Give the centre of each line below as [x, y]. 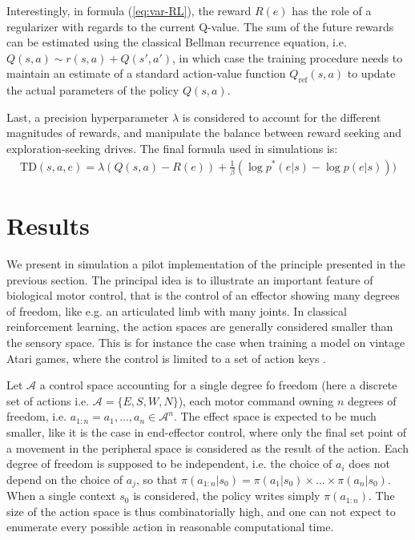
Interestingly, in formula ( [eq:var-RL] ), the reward [129, 10]
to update [371, 73]
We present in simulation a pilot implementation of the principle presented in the [206, 264]
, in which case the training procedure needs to [287, 57]
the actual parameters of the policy [93, 90]
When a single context [61, 496]
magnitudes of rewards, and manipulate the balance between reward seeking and [204, 133]
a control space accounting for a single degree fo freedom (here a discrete [218, 385]
